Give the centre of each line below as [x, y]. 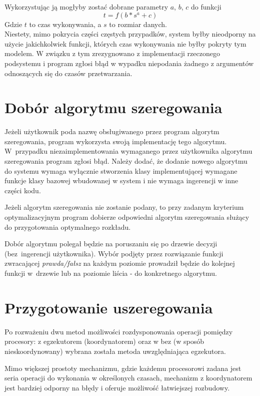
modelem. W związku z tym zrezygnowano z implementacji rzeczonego [112, 53]
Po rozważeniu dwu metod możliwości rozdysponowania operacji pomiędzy [119, 331]
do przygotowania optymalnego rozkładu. [68, 227]
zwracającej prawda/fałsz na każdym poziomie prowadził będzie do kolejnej [120, 263]
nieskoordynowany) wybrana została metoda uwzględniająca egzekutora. [115, 351]
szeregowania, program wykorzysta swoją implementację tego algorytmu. [116, 141]
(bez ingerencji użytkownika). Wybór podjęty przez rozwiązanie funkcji [114, 253]
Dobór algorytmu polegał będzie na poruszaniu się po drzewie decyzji [111, 244]
